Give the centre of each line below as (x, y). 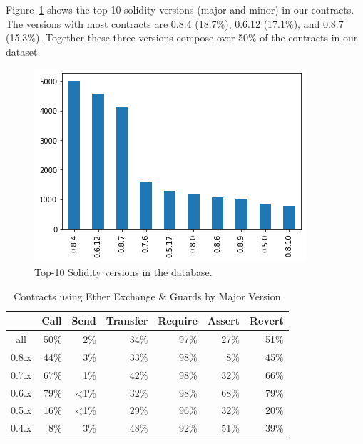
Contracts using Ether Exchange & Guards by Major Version (147, 296)
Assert (223, 321)
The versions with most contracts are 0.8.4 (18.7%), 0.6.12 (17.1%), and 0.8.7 (175, 23)
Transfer (127, 321)
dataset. (23, 51)
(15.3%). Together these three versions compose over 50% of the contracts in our (182, 38)
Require (178, 321)
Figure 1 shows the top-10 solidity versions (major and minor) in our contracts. (180, 9)
